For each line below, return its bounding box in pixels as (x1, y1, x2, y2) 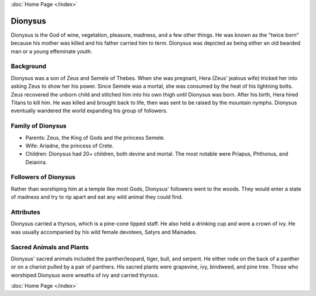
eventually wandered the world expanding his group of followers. (11, 107, 168, 114)
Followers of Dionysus (11, 173, 75, 181)
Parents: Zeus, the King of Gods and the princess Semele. (25, 134, 165, 141)
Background (11, 62, 47, 70)
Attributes (11, 208, 40, 216)
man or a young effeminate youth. (11, 47, 93, 55)
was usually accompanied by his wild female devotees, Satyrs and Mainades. (11, 228, 197, 235)
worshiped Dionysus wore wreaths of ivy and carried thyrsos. (11, 271, 159, 278)
